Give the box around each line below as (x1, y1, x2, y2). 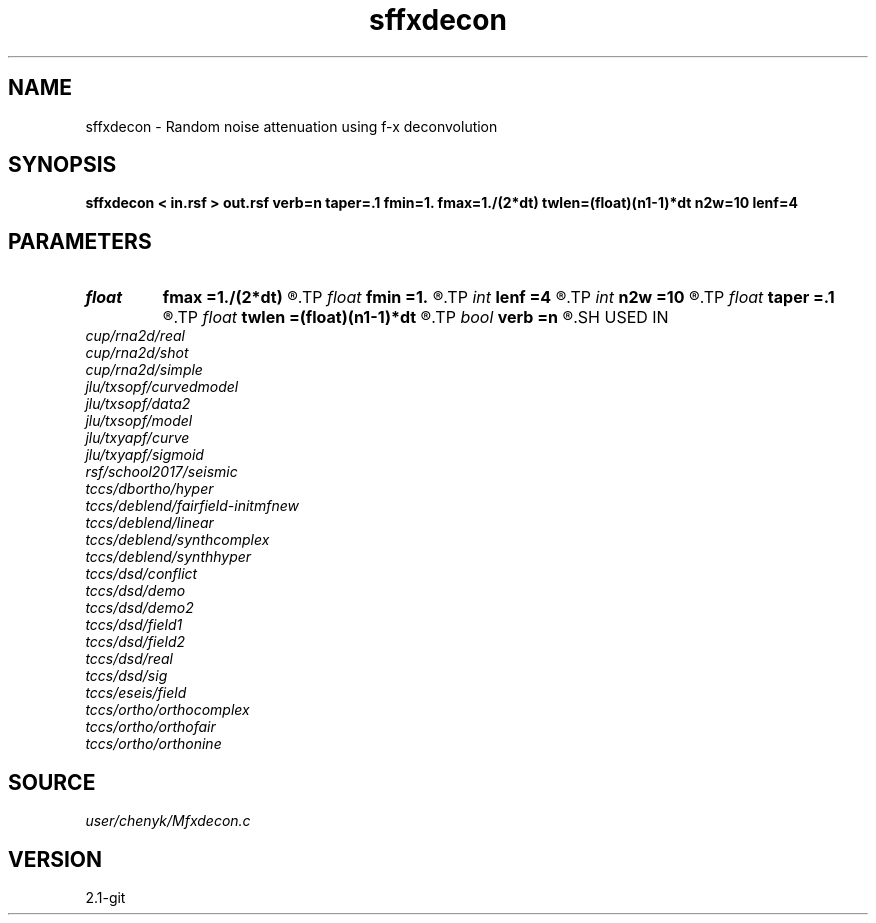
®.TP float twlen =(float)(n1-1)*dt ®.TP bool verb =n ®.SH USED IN (162, 307, 669, 328)
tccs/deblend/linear (85, 514, 214, 532)
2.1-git (85, 888, 126, 906)
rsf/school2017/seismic (85, 463, 238, 481)
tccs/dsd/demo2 (85, 599, 194, 617)
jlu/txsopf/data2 (85, 395, 191, 413)
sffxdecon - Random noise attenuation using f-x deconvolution (85, 117, 498, 135)
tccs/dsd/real (85, 650, 173, 668)
